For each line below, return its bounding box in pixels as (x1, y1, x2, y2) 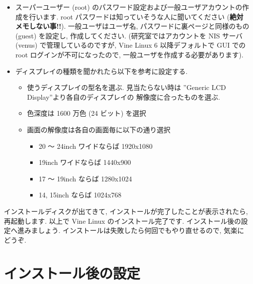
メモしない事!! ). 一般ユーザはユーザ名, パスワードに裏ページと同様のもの (15, 21, 250, 31)
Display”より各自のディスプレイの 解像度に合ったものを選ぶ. (27, 91, 220, 102)
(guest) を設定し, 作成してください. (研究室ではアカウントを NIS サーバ (15, 30, 243, 40)
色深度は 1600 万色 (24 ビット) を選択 (27, 108, 146, 118)
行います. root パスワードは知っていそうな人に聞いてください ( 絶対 (29, 11, 243, 21)
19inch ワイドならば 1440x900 (39, 157, 131, 167)
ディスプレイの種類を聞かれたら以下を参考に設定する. (15, 66, 188, 76)
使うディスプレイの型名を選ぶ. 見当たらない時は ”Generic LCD (27, 82, 226, 92)
